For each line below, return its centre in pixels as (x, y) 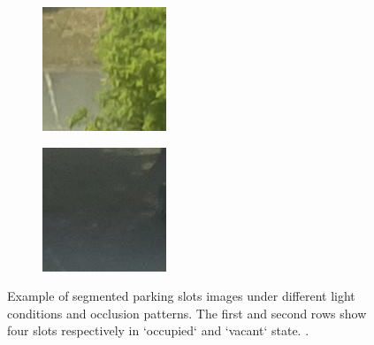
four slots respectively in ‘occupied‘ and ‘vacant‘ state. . (158, 330)
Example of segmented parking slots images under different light (181, 296)
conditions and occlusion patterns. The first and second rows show (187, 313)
